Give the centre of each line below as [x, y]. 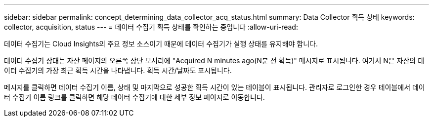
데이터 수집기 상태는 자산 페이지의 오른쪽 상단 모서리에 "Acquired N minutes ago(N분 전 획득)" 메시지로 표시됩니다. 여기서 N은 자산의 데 [214, 60]
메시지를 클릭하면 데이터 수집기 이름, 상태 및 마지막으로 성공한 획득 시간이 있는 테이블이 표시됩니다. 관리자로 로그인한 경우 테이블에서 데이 [215, 87]
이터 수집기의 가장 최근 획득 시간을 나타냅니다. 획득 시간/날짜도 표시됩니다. [118, 70]
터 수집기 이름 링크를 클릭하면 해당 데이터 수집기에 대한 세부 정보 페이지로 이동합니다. [134, 97]
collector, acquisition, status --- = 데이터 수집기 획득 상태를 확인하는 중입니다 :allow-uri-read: [151, 27]
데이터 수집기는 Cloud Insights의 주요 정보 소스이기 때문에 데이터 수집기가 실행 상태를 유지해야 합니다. [161, 44]
